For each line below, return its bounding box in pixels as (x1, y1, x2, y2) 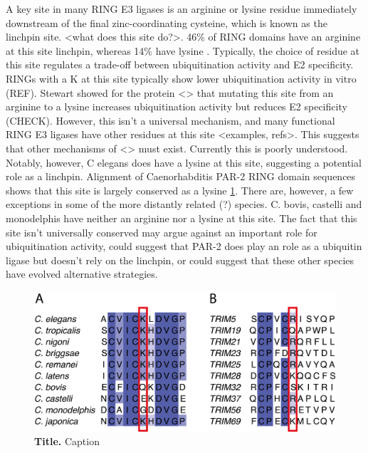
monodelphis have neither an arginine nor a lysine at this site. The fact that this (6, 210, 357, 225)
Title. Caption (34, 434, 100, 449)
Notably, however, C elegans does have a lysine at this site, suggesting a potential (6, 155, 362, 170)
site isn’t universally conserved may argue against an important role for (6, 224, 317, 239)
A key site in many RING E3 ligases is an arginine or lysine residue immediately (6, 1, 357, 16)
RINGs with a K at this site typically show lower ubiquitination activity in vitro (6, 71, 357, 85)
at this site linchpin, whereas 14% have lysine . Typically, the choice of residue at (6, 43, 360, 58)
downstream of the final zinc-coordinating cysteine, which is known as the (6, 15, 327, 30)
